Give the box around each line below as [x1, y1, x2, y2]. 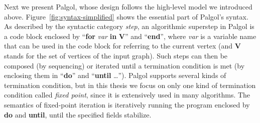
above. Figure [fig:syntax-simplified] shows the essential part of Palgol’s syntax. [4, 11, 248, 21]
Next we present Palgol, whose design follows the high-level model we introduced [4, 1, 252, 11]
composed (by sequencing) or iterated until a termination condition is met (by [4, 60, 245, 70]
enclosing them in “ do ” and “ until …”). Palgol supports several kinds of [4, 70, 226, 80]
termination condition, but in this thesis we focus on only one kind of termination [4, 79, 256, 90]
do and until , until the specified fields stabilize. [4, 109, 152, 119]
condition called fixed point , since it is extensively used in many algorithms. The [4, 89, 250, 100]
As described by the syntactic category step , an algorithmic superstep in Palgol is [4, 21, 254, 31]
